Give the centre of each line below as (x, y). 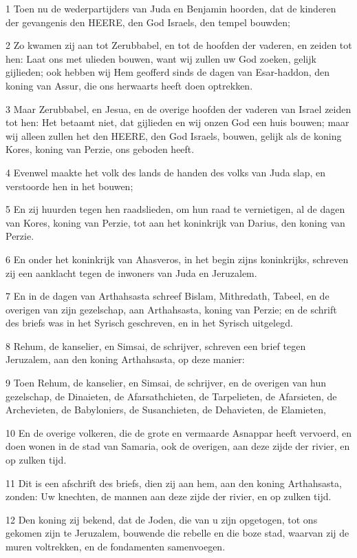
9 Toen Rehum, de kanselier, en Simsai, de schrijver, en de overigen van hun (166, 383)
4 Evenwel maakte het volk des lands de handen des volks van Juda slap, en (166, 172)
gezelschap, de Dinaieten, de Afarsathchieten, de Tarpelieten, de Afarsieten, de (171, 396)
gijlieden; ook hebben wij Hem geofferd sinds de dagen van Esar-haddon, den (168, 72)
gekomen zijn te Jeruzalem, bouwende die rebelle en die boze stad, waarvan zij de (177, 533)
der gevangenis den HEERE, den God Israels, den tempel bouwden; (148, 22)
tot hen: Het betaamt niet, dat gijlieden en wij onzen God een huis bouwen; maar (177, 122)
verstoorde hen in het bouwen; (69, 186)
